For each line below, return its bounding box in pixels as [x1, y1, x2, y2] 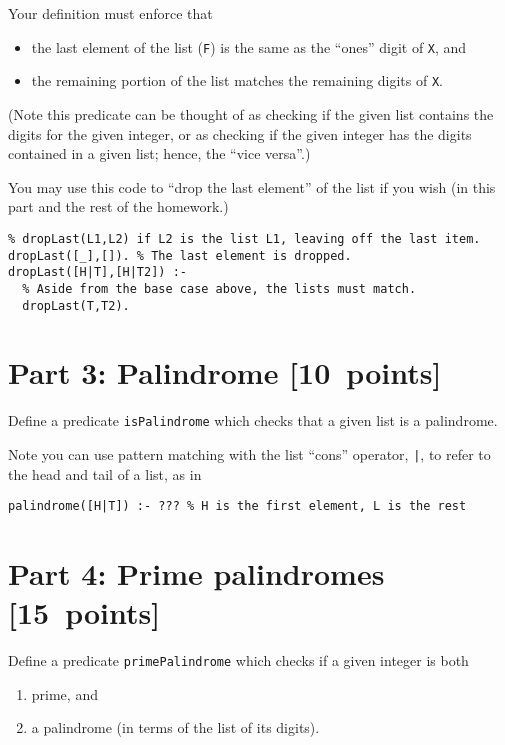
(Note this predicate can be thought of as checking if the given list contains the [8, 103, 494, 124]
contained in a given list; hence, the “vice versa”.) [8, 143, 311, 164]
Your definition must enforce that [8, 3, 213, 23]
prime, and [31, 683, 98, 704]
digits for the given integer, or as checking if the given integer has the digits [8, 123, 472, 144]
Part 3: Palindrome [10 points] [8, 352, 442, 393]
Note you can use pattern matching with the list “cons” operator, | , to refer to [8, 443, 491, 464]
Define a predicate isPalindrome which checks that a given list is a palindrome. [8, 410, 498, 431]
